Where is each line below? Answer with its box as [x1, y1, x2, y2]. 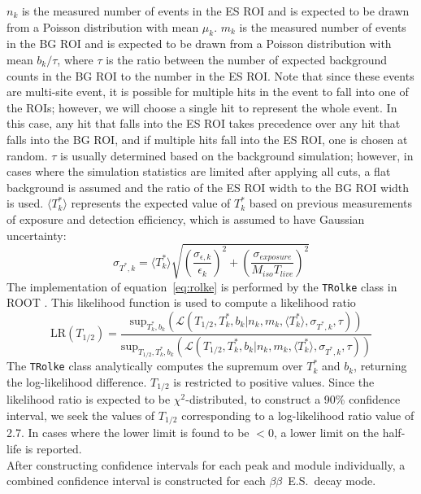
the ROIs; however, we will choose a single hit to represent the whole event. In [7, 98, 397, 116]
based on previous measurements [249, 195, 413, 212]
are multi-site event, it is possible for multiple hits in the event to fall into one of [7, 83, 409, 100]
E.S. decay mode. [288, 472, 376, 489]
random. [7, 146, 48, 164]
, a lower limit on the [273, 424, 380, 441]
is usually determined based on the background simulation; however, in [60, 146, 414, 164]
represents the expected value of [71, 195, 231, 212]
